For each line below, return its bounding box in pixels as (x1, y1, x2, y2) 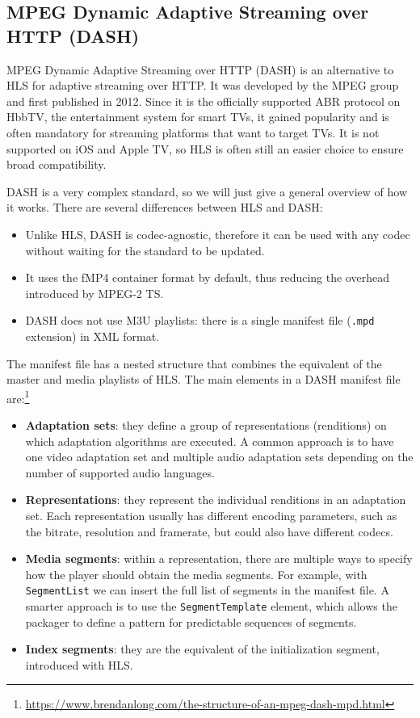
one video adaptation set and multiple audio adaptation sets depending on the (25, 448, 414, 465)
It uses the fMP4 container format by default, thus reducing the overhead (25, 269, 389, 286)
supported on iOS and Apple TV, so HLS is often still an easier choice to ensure (6, 140, 404, 157)
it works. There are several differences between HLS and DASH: (6, 199, 323, 216)
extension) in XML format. (25, 327, 160, 344)
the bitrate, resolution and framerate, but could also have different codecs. (25, 523, 393, 540)
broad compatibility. (6, 156, 107, 173)
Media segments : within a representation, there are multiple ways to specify (25, 550, 413, 567)
